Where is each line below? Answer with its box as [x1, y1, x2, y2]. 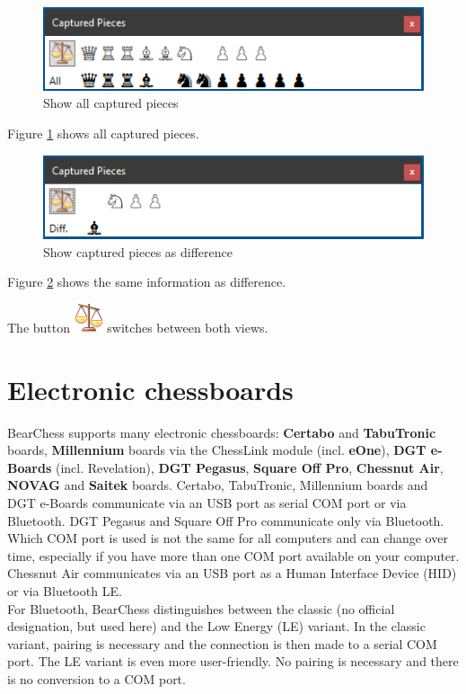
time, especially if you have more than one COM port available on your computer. [7, 546, 460, 565]
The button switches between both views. [7, 317, 268, 336]
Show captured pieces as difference [43, 242, 233, 261]
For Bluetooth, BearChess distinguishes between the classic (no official [7, 599, 395, 618]
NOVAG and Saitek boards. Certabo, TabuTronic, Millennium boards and [7, 476, 428, 494]
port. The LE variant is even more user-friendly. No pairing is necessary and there [7, 652, 459, 671]
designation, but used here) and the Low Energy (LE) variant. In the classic [7, 617, 426, 636]
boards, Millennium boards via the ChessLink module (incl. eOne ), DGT [7, 440, 426, 459]
